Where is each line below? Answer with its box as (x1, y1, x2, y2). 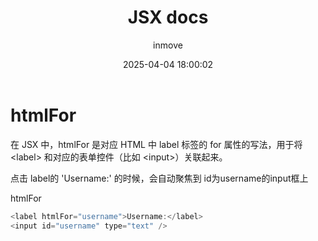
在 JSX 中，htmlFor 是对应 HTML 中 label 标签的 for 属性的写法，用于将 (10, 138, 303, 150)
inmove (153, 39, 183, 51)
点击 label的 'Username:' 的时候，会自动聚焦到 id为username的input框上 (10, 172, 309, 184)
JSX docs (127, 6, 209, 29)
